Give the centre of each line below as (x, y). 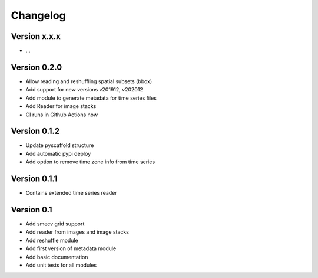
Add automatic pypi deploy (58, 153)
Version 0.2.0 (37, 67)
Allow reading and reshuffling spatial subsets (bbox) (89, 81)
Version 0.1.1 (34, 179)
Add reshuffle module (52, 240)
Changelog (38, 15)
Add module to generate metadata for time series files (91, 98)
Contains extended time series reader (71, 193)
